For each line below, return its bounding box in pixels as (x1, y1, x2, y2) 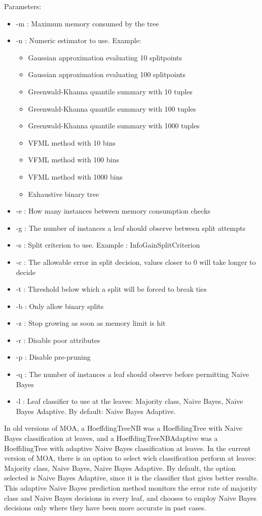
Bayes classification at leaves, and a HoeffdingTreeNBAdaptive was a (4, 433, 218, 443)
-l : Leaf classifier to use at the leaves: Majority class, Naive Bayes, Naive (16, 396, 243, 406)
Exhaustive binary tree (28, 188, 99, 199)
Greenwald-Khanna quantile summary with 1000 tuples (28, 120, 200, 131)
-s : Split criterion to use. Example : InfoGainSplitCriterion (16, 239, 200, 250)
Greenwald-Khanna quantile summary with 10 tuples (28, 86, 193, 96)
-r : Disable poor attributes (16, 334, 100, 345)
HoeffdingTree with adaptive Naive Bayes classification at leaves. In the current (4, 442, 251, 453)
